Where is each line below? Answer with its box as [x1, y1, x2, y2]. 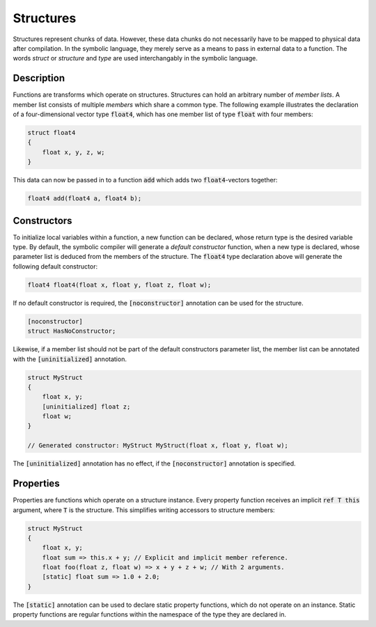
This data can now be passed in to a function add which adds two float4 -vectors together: [13, 176, 278, 184]
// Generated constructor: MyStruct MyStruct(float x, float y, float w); [27, 442, 289, 450]
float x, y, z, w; [42, 148, 105, 156]
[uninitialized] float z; [42, 402, 131, 411]
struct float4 [27, 129, 76, 136]
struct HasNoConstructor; [27, 327, 116, 335]
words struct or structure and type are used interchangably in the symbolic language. [13, 54, 258, 63]
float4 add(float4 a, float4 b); [27, 195, 142, 203]
